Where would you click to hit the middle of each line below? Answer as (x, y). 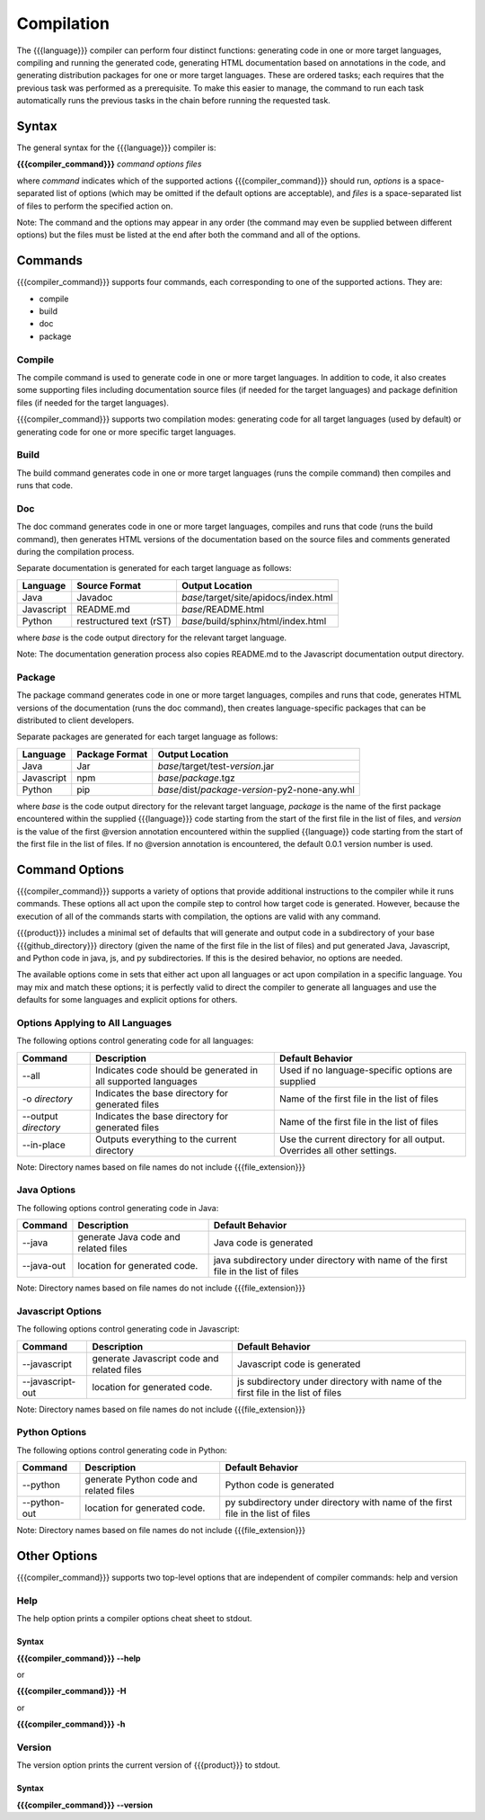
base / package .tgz (196, 778)
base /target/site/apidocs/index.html (257, 597)
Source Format (109, 585)
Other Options (57, 1556)
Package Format (112, 754)
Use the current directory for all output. (362, 1139)
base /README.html (223, 609)
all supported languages (146, 1081)
